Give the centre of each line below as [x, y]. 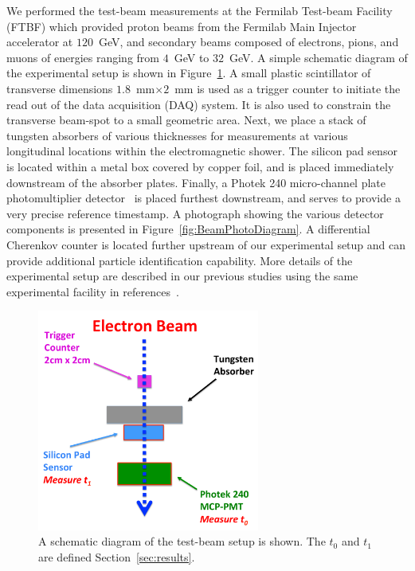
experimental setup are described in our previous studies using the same [182, 276]
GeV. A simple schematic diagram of [318, 57]
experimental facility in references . [93, 291]
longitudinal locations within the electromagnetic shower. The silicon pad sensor [202, 151]
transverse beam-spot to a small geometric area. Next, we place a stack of [186, 120]
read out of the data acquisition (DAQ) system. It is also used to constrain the [199, 104]
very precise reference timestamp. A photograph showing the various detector [195, 213]
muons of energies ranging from [83, 57]
